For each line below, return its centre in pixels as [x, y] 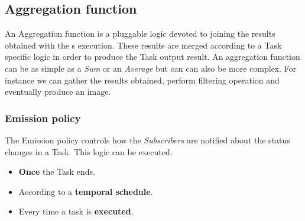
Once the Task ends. [57, 172]
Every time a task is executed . [76, 211]
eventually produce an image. [58, 92]
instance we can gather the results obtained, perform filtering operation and [142, 80]
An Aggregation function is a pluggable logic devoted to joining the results [140, 33]
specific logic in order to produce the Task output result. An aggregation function [152, 57]
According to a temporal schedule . [86, 191]
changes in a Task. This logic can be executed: [89, 151]
